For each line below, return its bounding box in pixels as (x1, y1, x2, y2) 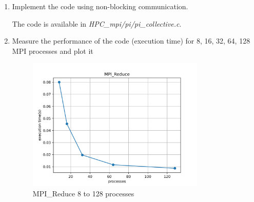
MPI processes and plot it (12, 45, 93, 56)
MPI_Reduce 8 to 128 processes (32, 188, 134, 199)
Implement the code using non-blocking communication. (12, 1, 188, 11)
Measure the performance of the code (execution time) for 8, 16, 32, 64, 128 (12, 35, 250, 46)
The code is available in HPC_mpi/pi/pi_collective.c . (12, 18, 182, 29)
